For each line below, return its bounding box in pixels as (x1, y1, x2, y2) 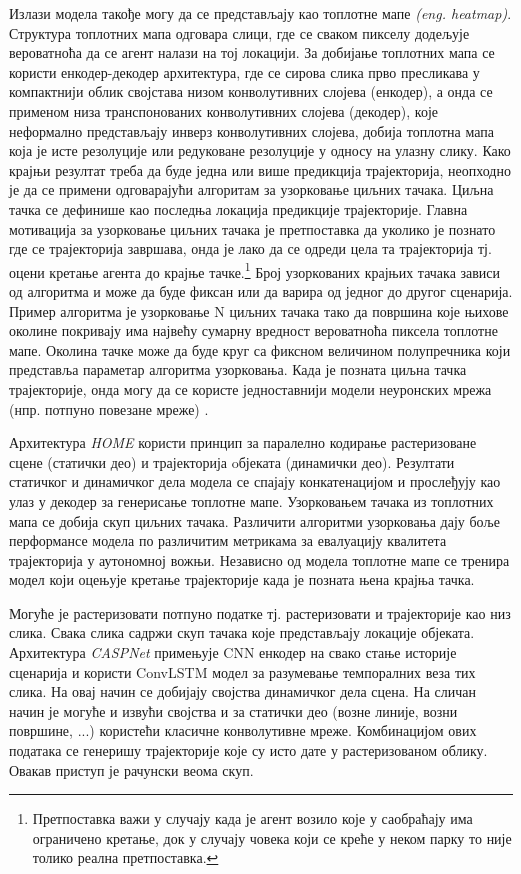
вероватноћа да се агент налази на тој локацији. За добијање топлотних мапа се (9, 42, 495, 63)
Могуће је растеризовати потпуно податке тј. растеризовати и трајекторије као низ (9, 602, 511, 623)
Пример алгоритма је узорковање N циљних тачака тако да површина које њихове (9, 300, 509, 321)
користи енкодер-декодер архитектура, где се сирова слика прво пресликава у (9, 61, 480, 82)
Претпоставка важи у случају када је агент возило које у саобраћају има (32, 808, 473, 829)
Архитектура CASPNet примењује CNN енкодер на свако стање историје (9, 642, 457, 663)
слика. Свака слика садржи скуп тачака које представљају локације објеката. (9, 622, 475, 643)
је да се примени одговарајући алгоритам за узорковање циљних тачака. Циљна (9, 179, 494, 200)
